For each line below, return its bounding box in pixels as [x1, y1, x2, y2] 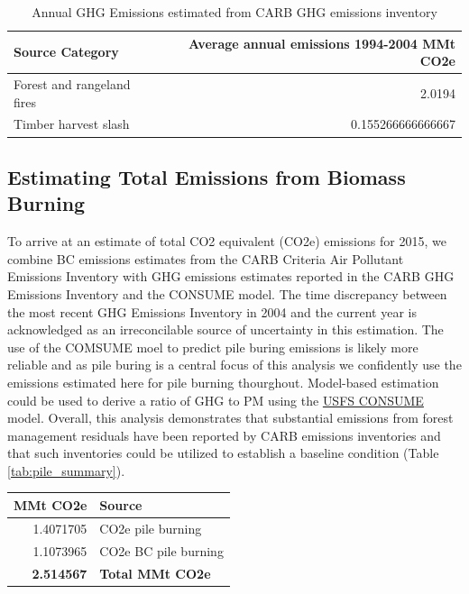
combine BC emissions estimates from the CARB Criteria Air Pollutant [7, 249, 404, 268]
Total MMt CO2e [99, 563, 211, 582]
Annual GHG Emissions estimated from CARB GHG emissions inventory [32, 3, 437, 21]
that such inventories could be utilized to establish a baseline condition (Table [7, 443, 439, 462]
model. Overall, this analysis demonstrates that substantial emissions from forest [7, 408, 454, 427]
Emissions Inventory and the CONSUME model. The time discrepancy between [7, 284, 447, 303]
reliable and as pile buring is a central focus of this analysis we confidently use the [7, 355, 462, 374]
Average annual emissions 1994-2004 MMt [188, 33, 455, 52]
